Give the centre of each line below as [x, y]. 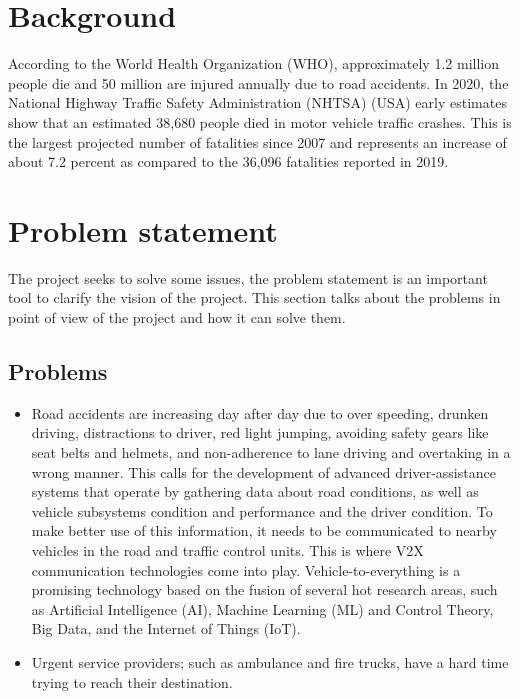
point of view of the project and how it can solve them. [177, 317]
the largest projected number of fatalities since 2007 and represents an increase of [257, 141]
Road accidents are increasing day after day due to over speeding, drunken [260, 412]
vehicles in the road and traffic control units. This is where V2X [227, 549]
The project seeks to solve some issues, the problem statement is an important [248, 277]
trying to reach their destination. [132, 681]
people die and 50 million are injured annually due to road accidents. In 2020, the [258, 82]
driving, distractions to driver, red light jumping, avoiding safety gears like [260, 432]
